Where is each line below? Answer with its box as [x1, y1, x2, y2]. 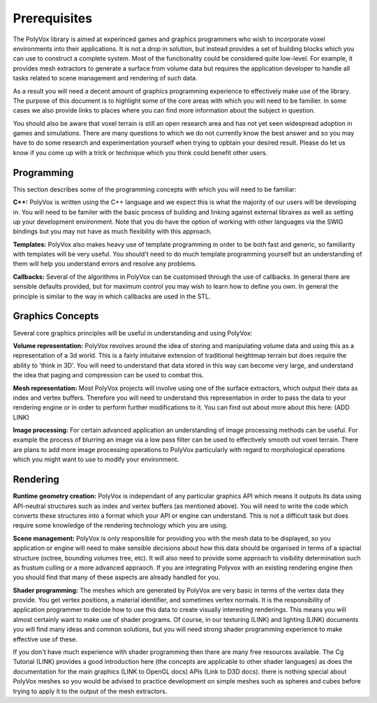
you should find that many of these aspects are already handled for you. [13, 573, 221, 581]
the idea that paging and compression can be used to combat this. [13, 371, 204, 379]
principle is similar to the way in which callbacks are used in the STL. [13, 292, 211, 300]
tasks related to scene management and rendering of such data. [13, 74, 198, 82]
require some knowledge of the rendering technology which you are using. [13, 521, 228, 530]
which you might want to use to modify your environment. [13, 455, 179, 464]
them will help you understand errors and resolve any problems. [13, 259, 197, 268]
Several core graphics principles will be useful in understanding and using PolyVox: [13, 328, 253, 337]
